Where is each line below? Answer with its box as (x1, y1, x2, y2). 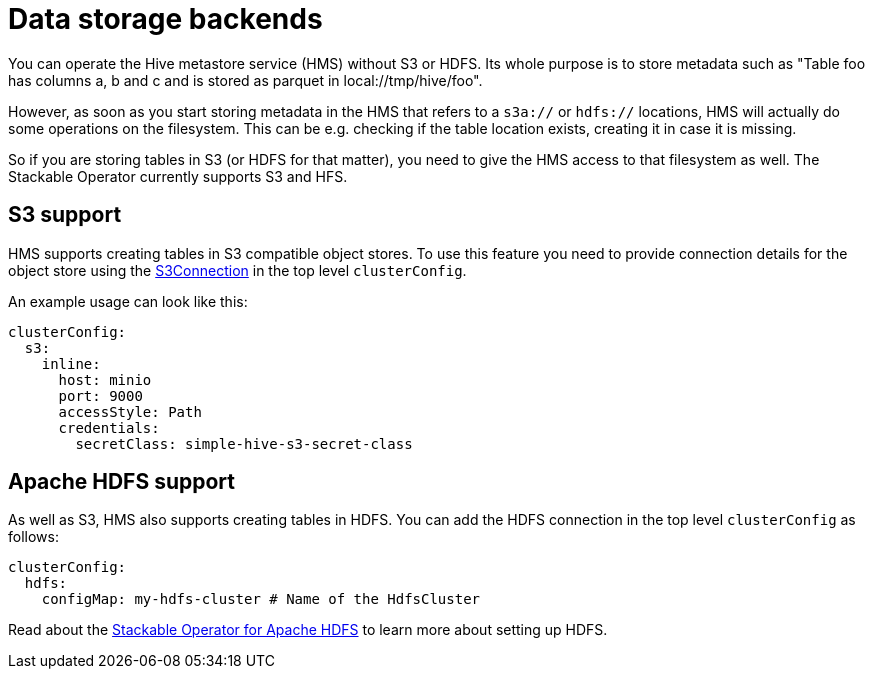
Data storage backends (8, 2, 323, 36)
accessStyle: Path (58, 403, 202, 420)
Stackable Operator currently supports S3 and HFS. (8, 167, 348, 185)
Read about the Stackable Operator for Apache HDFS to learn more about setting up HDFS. (8, 621, 608, 639)
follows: (8, 528, 59, 546)
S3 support (8, 202, 122, 228)
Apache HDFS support (8, 469, 235, 495)
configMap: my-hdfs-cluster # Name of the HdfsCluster (41, 591, 481, 608)
